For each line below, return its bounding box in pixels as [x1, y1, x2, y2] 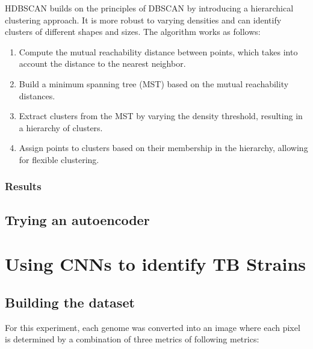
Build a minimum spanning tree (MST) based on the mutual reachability [19, 77, 289, 90]
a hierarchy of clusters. [19, 121, 103, 134]
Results [5, 179, 42, 194]
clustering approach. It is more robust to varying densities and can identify [5, 13, 282, 26]
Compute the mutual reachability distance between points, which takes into [19, 45, 298, 58]
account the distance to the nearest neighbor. [19, 57, 186, 70]
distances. [19, 89, 55, 102]
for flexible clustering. [19, 153, 99, 165]
